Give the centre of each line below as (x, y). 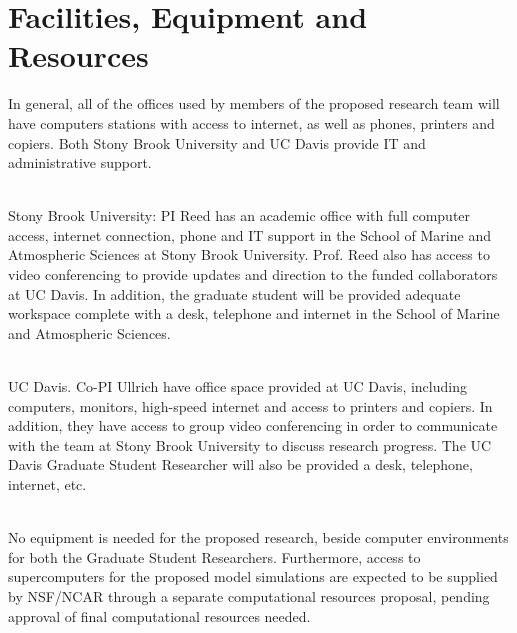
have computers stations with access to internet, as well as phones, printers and (251, 122)
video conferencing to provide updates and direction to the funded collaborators (253, 274)
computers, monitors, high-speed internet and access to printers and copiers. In (250, 405)
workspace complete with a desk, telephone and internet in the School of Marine (254, 313)
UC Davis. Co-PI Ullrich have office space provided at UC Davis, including (237, 386)
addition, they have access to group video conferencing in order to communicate (253, 425)
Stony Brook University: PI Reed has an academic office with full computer (239, 215)
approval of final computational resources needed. (159, 615)
